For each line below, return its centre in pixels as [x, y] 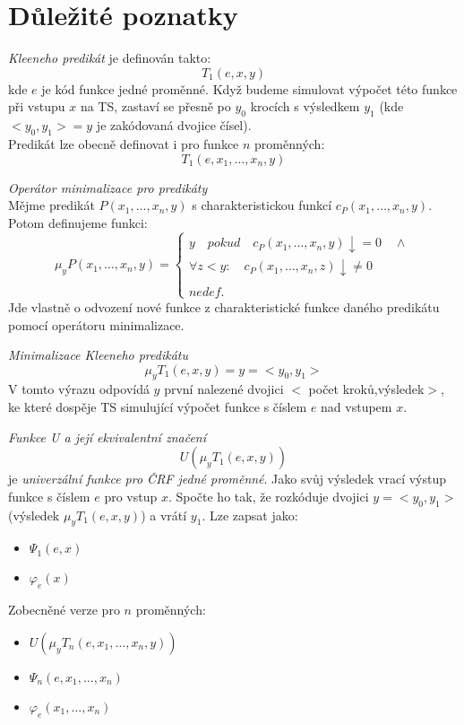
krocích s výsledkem [305, 106]
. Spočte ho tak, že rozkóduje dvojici [268, 496]
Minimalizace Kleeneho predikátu [98, 355]
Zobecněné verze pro [64, 610]
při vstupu [37, 106]
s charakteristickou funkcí [262, 205]
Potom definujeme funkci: [78, 222]
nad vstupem [357, 407]
